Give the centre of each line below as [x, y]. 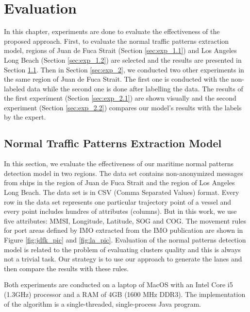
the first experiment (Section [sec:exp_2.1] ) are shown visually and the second [120, 98]
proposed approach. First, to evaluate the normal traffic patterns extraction [117, 41]
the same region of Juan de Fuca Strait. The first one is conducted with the [117, 79]
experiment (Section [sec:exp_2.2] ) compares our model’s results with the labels [123, 107]
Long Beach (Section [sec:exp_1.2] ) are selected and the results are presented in [123, 60]
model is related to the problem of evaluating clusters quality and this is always [122, 249]
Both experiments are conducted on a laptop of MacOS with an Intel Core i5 [118, 285]
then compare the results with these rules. [67, 268]
